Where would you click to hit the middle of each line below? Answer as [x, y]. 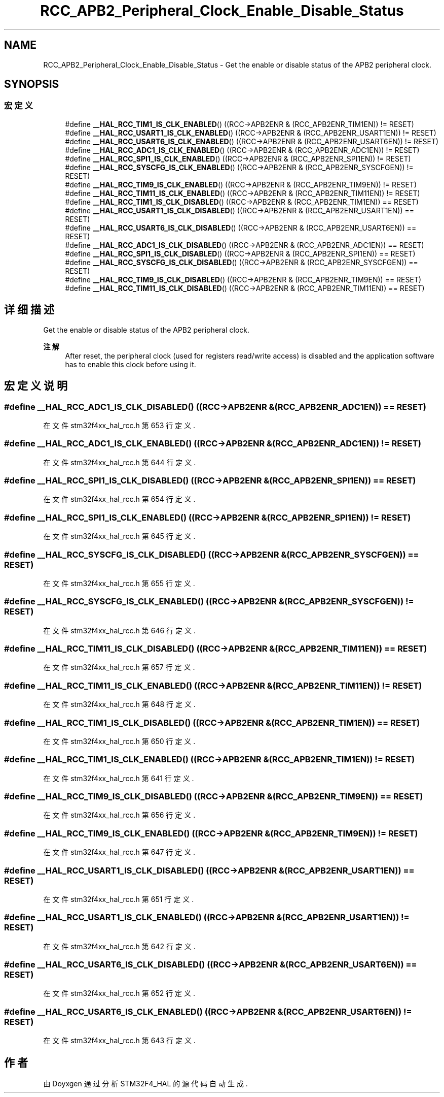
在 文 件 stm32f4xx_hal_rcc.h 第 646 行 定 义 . [119, 630]
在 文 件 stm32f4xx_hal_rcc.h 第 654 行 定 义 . [119, 499]
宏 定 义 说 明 [36, 386]
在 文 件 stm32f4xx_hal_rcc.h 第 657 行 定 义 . [119, 667]
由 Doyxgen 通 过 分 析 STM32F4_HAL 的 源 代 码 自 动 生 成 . [145, 1083]
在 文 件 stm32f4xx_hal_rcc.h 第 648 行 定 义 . [119, 704]
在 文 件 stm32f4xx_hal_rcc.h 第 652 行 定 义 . [119, 993]
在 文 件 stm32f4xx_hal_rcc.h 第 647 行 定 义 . [119, 852]
